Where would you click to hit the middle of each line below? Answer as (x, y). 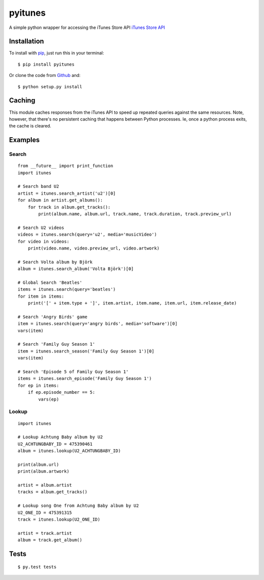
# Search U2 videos (41, 227)
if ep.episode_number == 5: (61, 392)
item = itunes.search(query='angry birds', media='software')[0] (98, 324)
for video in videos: (44, 241)
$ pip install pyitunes (46, 64)
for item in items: (41, 296)
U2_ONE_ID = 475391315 (45, 513)
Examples (24, 140)
